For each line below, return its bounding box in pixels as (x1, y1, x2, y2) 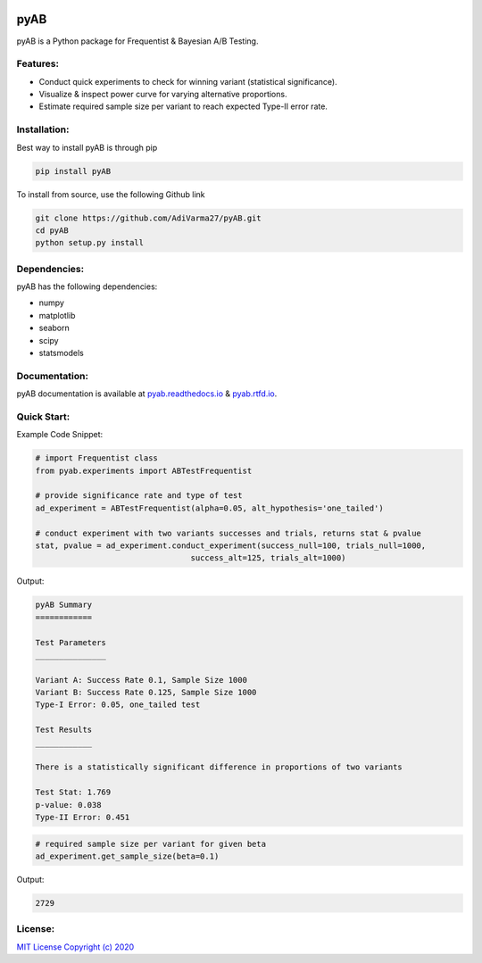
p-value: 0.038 (35, 800, 102, 809)
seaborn (38, 322, 71, 334)
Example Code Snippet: (16, 429, 104, 440)
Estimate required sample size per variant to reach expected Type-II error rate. (38, 101, 328, 112)
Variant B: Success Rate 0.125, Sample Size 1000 (35, 687, 257, 698)
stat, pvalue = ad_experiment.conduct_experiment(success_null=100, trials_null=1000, (35, 541, 427, 551)
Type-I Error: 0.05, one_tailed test (35, 700, 201, 710)
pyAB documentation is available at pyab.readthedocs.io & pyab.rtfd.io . (16, 388, 278, 399)
